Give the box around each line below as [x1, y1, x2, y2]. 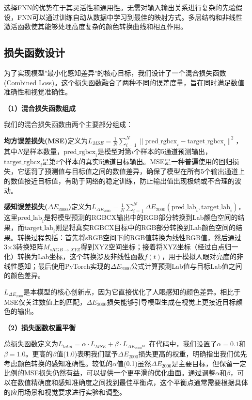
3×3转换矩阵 [4, 242, 43, 252]
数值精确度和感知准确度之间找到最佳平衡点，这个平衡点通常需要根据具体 [17, 377, 248, 387]
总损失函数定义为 [4, 338, 58, 349]
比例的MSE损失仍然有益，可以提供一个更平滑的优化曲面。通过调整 [4, 368, 216, 378]
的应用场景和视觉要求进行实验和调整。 [4, 386, 126, 397]
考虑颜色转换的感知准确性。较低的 [4, 358, 112, 368]
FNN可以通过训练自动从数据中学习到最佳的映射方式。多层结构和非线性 [17, 12, 243, 22]
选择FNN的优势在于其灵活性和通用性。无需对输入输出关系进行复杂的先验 [4, 2, 236, 12]
